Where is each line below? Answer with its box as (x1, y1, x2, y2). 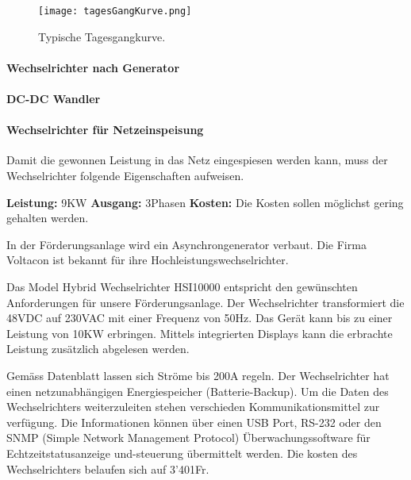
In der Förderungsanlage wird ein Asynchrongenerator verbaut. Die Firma (6, 236, 367, 252)
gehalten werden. (6, 209, 89, 226)
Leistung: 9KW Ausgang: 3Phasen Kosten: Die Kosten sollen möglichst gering (6, 194, 404, 210)
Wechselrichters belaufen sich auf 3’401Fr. (6, 460, 209, 477)
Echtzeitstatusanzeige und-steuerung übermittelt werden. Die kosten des (6, 444, 358, 461)
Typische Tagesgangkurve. (38, 28, 166, 44)
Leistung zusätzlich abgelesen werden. (6, 340, 190, 357)
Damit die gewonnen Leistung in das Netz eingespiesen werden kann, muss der (6, 152, 388, 168)
